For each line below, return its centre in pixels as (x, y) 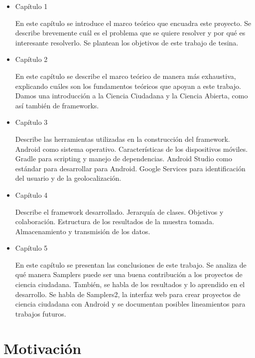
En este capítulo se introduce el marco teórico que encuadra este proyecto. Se (133, 23)
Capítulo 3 (31, 122)
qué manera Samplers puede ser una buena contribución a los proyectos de (129, 274)
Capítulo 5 (31, 248)
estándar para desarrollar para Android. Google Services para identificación (130, 168)
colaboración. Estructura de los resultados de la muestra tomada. (115, 221)
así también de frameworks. (57, 105)
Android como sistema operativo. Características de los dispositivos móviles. (131, 149)
